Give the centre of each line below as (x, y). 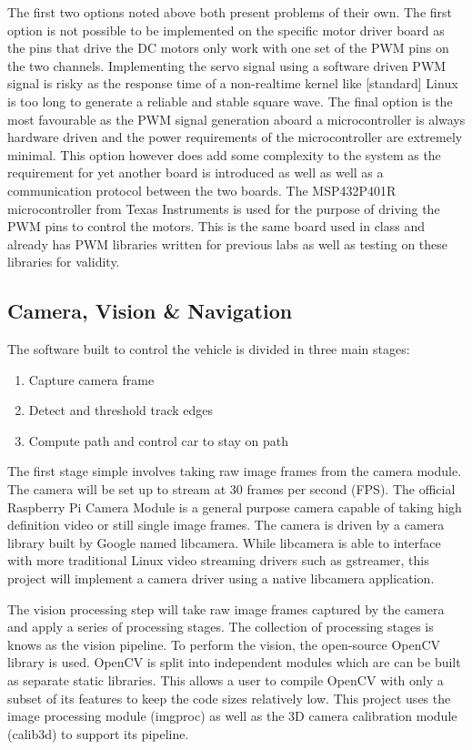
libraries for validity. (64, 262)
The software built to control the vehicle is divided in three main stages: (209, 349)
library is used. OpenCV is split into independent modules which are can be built (234, 662)
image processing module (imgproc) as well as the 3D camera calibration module (232, 716)
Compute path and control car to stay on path (159, 440)
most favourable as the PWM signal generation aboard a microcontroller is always (236, 119)
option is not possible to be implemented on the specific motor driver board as (226, 30)
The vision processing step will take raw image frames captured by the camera (226, 608)
